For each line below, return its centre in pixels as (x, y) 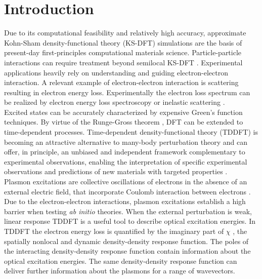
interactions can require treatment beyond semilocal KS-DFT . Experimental (123, 62)
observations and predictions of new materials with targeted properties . (116, 171)
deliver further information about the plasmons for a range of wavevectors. (120, 271)
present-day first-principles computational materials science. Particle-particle (123, 52)
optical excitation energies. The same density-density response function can (121, 261)
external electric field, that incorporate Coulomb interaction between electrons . (127, 191)
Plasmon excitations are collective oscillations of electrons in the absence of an (126, 182)
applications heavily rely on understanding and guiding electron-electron (116, 72)
